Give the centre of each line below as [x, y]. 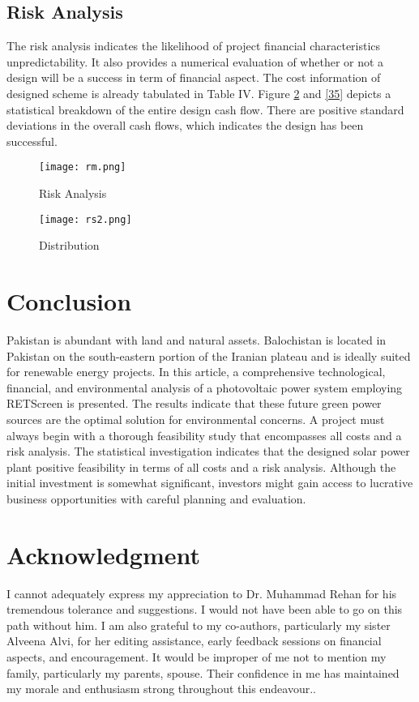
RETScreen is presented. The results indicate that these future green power [194, 403]
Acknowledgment [103, 554]
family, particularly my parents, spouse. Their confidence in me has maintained [203, 672]
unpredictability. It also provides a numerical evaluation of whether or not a [195, 61]
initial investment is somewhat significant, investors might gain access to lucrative [210, 483]
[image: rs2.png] [86, 219]
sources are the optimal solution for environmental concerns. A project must [196, 419]
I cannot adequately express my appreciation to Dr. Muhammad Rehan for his [202, 593]
